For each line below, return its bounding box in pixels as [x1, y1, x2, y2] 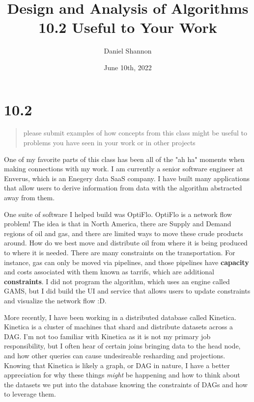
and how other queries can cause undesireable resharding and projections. [4, 350, 226, 360]
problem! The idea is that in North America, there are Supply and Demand [4, 218, 231, 229]
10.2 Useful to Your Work [38, 17, 217, 37]
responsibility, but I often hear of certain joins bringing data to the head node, [4, 341, 241, 351]
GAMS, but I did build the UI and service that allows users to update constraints [4, 286, 251, 296]
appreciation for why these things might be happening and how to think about [4, 370, 240, 380]
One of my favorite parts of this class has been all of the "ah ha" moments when [4, 154, 245, 164]
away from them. [4, 192, 55, 202]
